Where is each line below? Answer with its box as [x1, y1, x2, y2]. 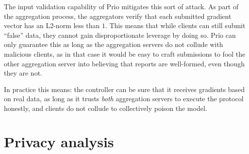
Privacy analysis [4, 131, 114, 151]
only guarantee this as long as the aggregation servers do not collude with [4, 39, 223, 49]
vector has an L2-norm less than [4, 20, 100, 31]
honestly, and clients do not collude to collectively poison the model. [4, 103, 207, 113]
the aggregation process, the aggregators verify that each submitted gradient [4, 11, 232, 21]
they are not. [4, 68, 42, 78]
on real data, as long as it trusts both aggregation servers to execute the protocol [4, 93, 244, 104]
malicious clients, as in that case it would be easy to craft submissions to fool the [4, 48, 246, 59]
